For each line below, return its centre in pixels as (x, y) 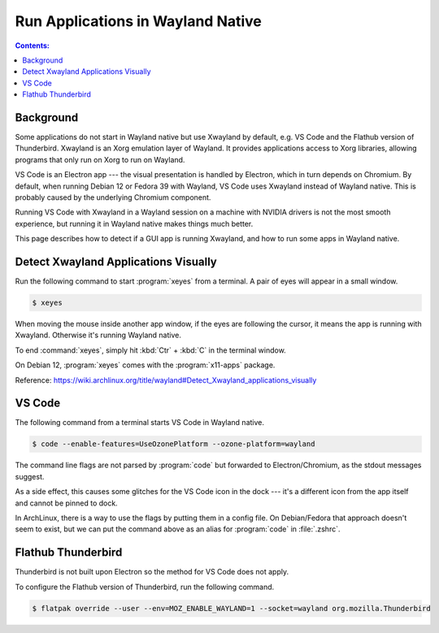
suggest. (30, 476)
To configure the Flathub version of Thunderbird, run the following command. (145, 587)
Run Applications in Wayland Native (138, 21)
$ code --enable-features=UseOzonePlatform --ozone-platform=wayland (174, 444)
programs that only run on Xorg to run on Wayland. (100, 159)
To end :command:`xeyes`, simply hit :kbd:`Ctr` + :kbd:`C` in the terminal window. (150, 350)
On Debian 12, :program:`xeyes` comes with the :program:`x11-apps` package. (145, 365)
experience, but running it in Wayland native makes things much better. (134, 223)
